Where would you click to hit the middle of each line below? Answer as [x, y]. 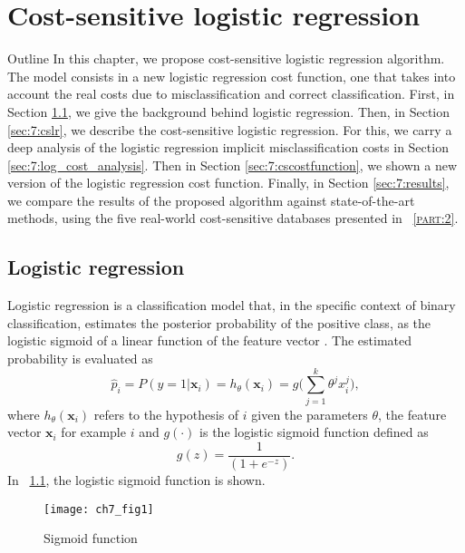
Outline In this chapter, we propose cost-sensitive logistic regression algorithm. [226, 58]
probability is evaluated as [80, 359]
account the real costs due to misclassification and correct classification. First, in [231, 94]
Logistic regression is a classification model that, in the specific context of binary [232, 305]
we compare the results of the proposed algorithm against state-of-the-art [211, 200]
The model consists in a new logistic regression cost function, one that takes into [232, 76]
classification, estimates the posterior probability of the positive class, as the [219, 322]
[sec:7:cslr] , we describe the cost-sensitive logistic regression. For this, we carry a [230, 129]
